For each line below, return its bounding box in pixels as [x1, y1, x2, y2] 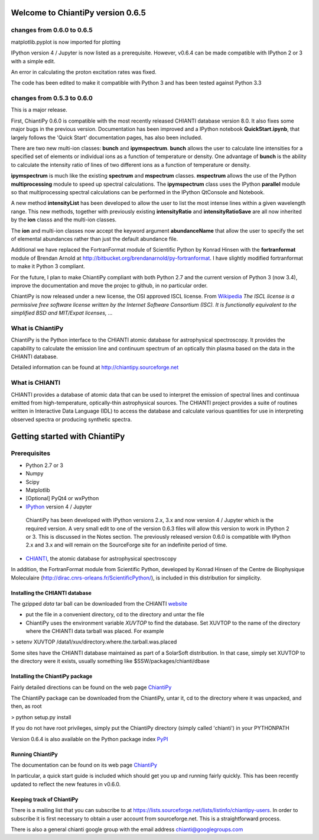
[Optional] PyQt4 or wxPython [25, 495, 99, 502]
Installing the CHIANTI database [11, 589, 92, 596]
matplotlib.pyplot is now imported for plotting [11, 38, 121, 46]
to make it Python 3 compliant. [11, 263, 86, 270]
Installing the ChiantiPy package [11, 672, 93, 680]
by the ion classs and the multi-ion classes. [11, 216, 117, 223]
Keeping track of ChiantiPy [11, 796, 79, 803]
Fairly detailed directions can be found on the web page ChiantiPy [11, 684, 172, 691]
